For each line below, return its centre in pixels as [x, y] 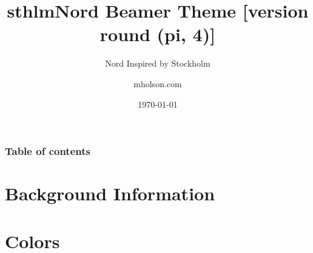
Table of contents [48, 151]
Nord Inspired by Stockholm [158, 63]
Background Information [110, 193]
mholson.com [158, 83]
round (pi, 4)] [158, 34]
